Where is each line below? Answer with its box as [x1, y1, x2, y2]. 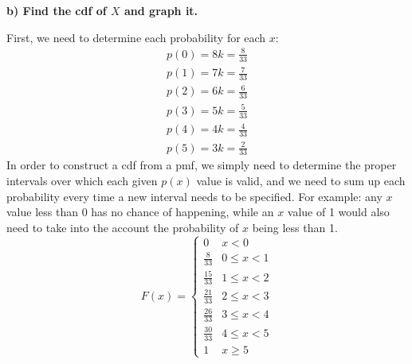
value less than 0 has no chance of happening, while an [6, 203, 274, 220]
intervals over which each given [6, 172, 158, 189]
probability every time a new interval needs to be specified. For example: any [6, 188, 383, 204]
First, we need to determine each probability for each [6, 29, 266, 45]
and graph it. [124, 2, 198, 18]
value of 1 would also [287, 203, 390, 220]
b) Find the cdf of [6, 2, 107, 18]
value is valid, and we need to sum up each [196, 172, 406, 189]
